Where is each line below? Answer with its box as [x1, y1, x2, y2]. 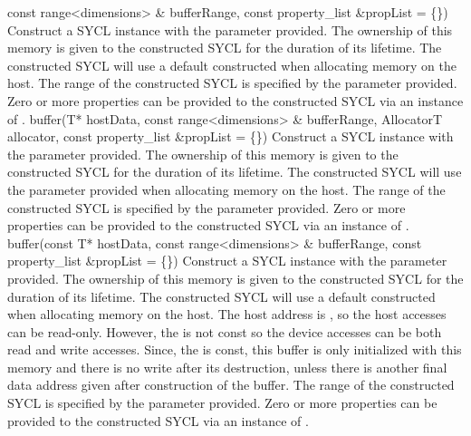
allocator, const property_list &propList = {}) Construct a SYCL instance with [7, 127, 454, 146]
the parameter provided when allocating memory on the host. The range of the [7, 179, 446, 199]
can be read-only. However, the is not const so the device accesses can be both [7, 322, 442, 341]
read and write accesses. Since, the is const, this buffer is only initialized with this [7, 340, 462, 359]
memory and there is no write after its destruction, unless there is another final [7, 357, 447, 376]
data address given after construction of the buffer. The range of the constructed [7, 375, 455, 394]
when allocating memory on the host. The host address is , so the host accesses [7, 305, 447, 324]
